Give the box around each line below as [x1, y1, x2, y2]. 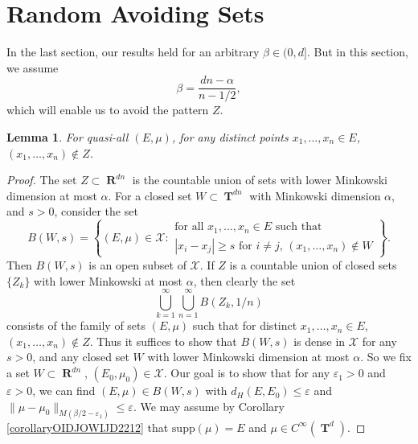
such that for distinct [192, 317, 297, 334]
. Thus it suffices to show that [89, 332, 237, 349]
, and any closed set [32, 348, 129, 365]
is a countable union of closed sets [229, 256, 397, 273]
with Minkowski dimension [249, 187, 381, 203]
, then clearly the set [193, 272, 296, 289]
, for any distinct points [171, 128, 289, 145]
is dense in [293, 332, 346, 349]
